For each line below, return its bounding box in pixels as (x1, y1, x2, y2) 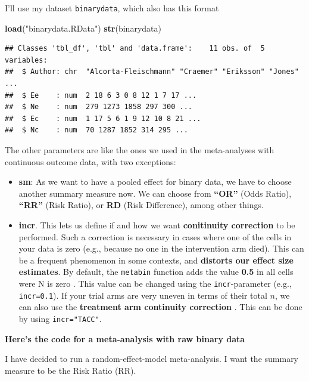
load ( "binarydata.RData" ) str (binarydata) (5, 21, 161, 34)
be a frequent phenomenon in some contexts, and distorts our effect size (18, 253, 294, 266)
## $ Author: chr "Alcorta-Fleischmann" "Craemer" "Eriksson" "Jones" (5, 67, 299, 76)
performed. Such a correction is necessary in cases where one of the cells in (18, 230, 292, 243)
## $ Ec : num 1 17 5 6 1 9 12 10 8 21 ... (5, 114, 201, 123)
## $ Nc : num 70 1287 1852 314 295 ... (5, 126, 188, 135)
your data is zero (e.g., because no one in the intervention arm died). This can (18, 242, 304, 255)
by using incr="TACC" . (18, 312, 102, 324)
